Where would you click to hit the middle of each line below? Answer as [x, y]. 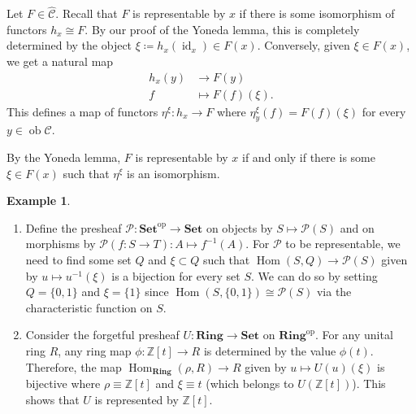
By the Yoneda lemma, [64, 157]
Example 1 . [39, 200]
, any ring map [95, 350]
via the [334, 292]
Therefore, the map [74, 366]
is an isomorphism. [173, 173]
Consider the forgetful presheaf [102, 335]
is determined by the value [270, 350]
